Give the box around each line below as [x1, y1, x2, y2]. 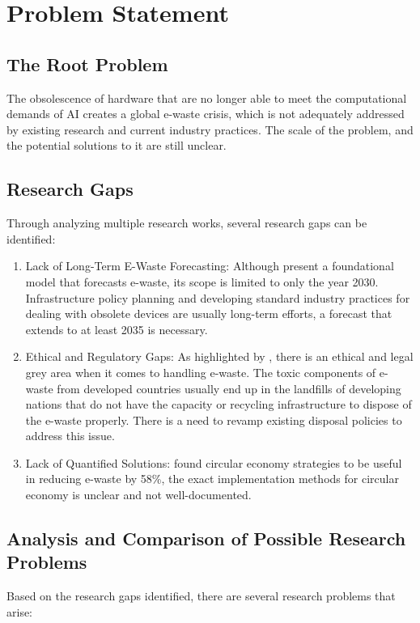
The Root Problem [6, 51, 168, 76]
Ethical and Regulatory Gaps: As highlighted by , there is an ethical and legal [25, 348, 414, 365]
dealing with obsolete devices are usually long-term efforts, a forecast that [25, 305, 392, 322]
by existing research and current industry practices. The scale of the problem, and [6, 121, 414, 138]
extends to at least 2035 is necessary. [25, 320, 208, 337]
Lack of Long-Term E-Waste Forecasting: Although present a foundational [25, 257, 394, 274]
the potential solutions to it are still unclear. [6, 137, 227, 154]
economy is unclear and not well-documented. [25, 486, 252, 503]
